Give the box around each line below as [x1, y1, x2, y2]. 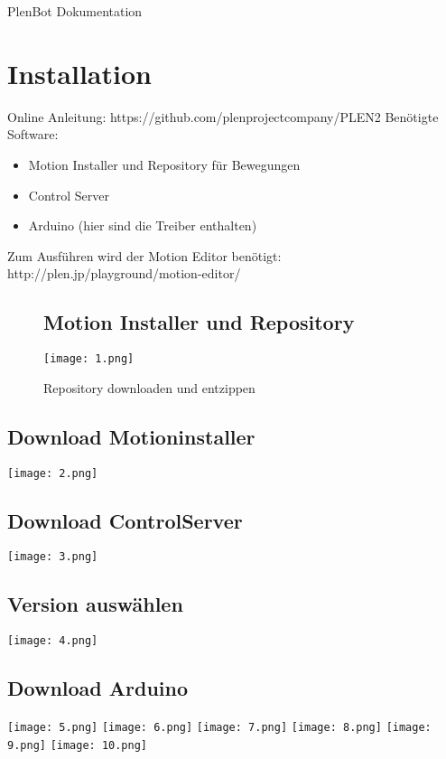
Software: [7, 125, 59, 144]
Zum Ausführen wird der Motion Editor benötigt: [7, 246, 282, 265]
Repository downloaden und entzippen [43, 378, 256, 397]
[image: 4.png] [7, 634, 98, 648]
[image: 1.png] [43, 352, 135, 366]
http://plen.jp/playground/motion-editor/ [7, 264, 241, 283]
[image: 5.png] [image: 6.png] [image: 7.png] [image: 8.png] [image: [7, 721, 432, 735]
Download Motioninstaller [7, 422, 256, 450]
